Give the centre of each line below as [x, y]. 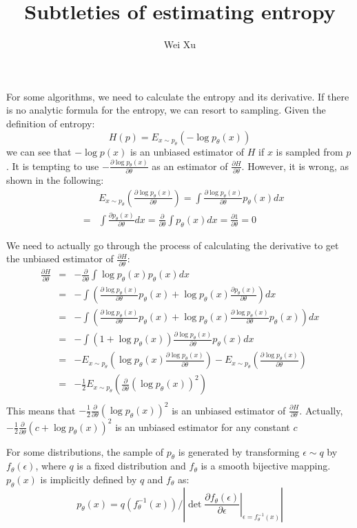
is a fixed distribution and [131, 466]
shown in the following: [55, 180]
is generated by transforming [239, 451]
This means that [41, 410]
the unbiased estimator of [60, 258]
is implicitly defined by [89, 479]
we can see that [39, 151]
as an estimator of [190, 166]
